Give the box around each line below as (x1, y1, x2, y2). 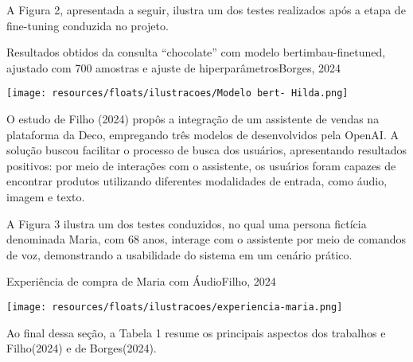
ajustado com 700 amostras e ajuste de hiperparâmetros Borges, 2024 (6, 59, 341, 76)
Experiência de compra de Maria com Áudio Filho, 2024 (6, 273, 276, 290)
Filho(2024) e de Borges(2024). (6, 340, 157, 356)
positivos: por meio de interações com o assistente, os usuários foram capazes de (6, 157, 396, 173)
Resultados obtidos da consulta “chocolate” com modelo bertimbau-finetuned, (6, 44, 386, 60)
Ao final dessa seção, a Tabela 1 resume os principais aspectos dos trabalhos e (6, 324, 386, 341)
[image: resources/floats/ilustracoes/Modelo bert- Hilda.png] (6, 88, 349, 99)
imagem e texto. (6, 189, 85, 204)
